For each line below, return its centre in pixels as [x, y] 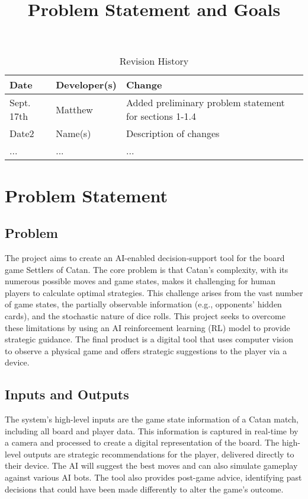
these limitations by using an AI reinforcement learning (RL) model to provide [147, 327]
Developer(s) [86, 85]
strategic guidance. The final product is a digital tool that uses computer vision [149, 339]
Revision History [154, 61]
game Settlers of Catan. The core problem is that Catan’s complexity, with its [147, 269]
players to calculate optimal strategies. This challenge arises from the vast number [154, 292]
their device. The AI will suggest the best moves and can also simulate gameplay [151, 465]
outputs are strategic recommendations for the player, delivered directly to [159, 454]
